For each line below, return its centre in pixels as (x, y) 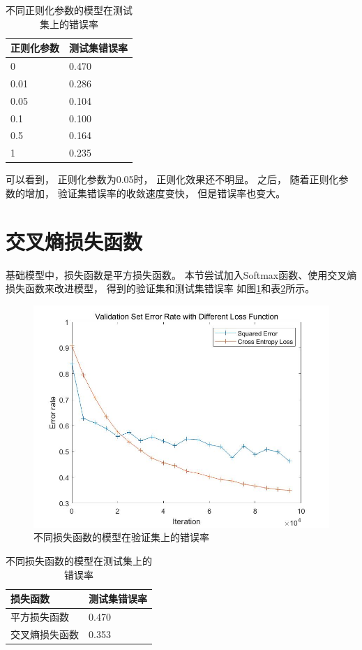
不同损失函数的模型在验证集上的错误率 (121, 537)
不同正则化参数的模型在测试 (69, 10)
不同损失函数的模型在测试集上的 (79, 561)
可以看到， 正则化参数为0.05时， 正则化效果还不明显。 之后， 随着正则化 (172, 179)
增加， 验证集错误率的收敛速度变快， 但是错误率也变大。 (155, 193)
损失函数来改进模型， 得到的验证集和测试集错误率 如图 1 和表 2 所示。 (160, 288)
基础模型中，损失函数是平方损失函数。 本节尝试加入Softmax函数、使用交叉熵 (181, 274)
